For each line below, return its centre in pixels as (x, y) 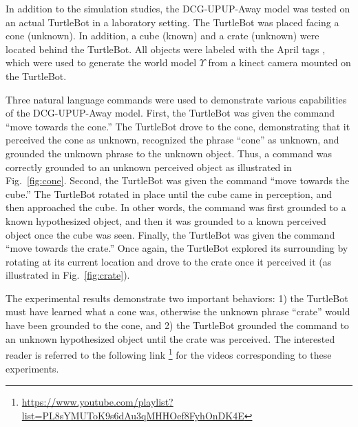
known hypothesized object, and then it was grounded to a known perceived (166, 220)
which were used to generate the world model (101, 62)
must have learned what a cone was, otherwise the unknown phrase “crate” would (178, 311)
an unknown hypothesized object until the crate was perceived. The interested (170, 338)
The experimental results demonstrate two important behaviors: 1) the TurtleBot (177, 298)
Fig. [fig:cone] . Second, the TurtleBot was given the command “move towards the (178, 180)
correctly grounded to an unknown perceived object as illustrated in (149, 167)
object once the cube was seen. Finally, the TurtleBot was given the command (170, 234)
